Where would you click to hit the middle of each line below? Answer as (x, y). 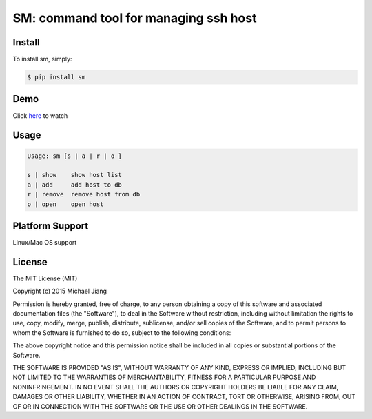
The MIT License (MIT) (45, 278)
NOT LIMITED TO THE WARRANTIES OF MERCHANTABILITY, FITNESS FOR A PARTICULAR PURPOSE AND (164, 377)
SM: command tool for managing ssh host (135, 18)
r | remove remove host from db (84, 194)
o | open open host (65, 204)
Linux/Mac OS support (45, 242)
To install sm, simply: (42, 59)
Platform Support (51, 226)
